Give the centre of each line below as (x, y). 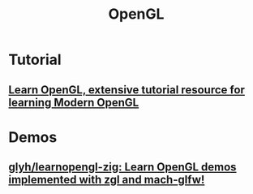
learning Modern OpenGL (74, 102)
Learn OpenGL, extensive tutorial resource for (127, 90)
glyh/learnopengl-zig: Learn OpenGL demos (122, 167)
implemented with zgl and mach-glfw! (107, 180)
